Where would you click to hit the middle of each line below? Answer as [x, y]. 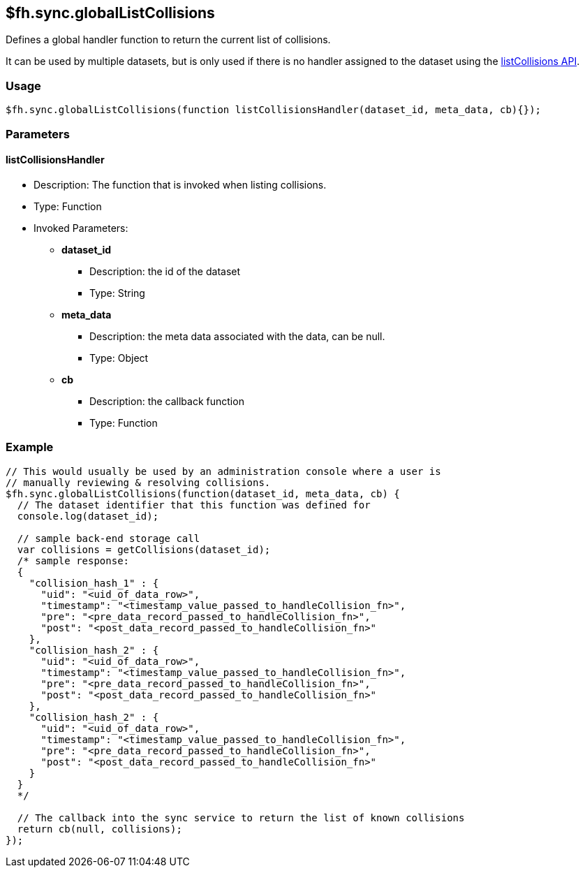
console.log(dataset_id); [88, 516]
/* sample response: [73, 560]
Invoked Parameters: [81, 228]
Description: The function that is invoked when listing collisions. [180, 184]
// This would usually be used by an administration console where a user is [223, 471]
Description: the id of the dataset [165, 271]
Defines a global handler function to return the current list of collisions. [168, 40]
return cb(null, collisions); [99, 829]
